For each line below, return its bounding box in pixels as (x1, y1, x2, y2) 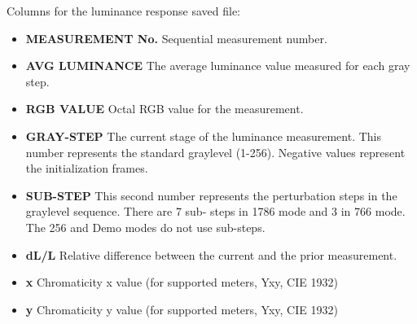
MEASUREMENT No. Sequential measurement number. (25, 29, 327, 46)
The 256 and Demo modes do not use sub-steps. (25, 218, 266, 235)
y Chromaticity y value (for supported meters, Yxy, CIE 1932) (25, 300, 338, 317)
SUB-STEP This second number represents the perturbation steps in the (25, 186, 397, 204)
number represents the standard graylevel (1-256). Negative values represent (25, 143, 406, 160)
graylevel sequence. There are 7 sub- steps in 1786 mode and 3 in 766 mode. (25, 203, 406, 220)
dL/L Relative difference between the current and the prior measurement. (25, 246, 397, 263)
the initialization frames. (25, 160, 148, 177)
